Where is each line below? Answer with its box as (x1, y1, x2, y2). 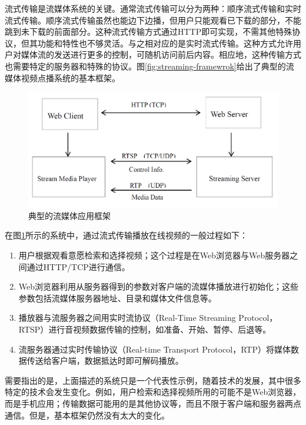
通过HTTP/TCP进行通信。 (26, 260, 130, 273)
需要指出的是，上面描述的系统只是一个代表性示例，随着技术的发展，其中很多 (5, 374, 301, 386)
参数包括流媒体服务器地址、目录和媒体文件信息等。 (18, 291, 217, 304)
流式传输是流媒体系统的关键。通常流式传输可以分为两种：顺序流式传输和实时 (5, 2, 301, 14)
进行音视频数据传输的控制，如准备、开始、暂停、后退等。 (48, 323, 271, 335)
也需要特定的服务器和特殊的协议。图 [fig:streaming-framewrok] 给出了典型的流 (5, 59, 294, 72)
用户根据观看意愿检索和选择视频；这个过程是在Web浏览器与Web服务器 (18, 248, 290, 261)
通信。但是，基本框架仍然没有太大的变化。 (5, 409, 169, 421)
